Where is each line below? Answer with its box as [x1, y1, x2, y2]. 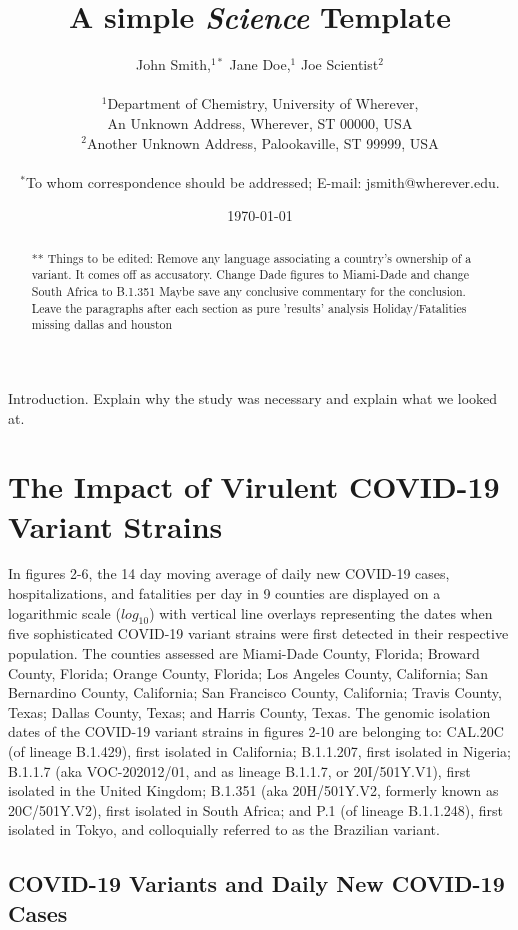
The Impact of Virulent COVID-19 [8, 466, 500, 507]
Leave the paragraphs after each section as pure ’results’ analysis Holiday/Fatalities [31, 299, 467, 316]
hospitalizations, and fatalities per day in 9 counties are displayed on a [8, 583, 441, 604]
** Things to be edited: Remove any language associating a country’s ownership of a [31, 249, 472, 266]
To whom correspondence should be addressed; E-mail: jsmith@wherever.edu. [26, 171, 500, 192]
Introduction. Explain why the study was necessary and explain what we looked [8, 387, 498, 408]
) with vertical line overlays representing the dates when [149, 602, 493, 623]
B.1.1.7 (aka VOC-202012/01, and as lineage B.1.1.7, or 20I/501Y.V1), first [8, 760, 471, 781]
